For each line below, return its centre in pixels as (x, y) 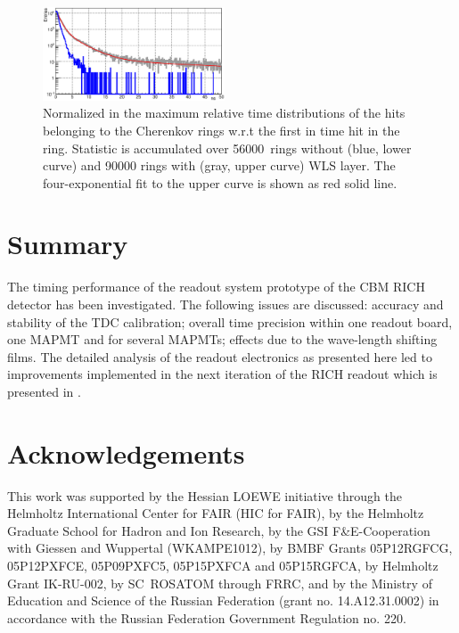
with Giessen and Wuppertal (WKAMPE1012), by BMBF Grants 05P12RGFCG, (230, 548)
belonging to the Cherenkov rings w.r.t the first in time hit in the (221, 130)
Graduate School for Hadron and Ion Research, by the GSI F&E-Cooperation (219, 530)
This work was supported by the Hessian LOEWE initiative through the (205, 495)
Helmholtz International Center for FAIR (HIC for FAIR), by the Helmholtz (216, 513)
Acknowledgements (126, 452)
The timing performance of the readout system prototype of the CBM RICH (216, 287)
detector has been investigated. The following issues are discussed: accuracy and (225, 304)
